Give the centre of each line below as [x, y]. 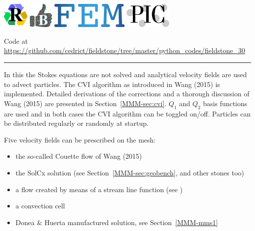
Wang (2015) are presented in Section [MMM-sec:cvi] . [85, 103]
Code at [16, 41]
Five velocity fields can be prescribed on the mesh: [80, 139]
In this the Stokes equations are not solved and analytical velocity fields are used [126, 74]
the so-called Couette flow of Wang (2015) [79, 156]
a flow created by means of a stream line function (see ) [99, 189]
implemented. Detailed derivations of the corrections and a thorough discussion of [127, 94]
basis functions [225, 103]
